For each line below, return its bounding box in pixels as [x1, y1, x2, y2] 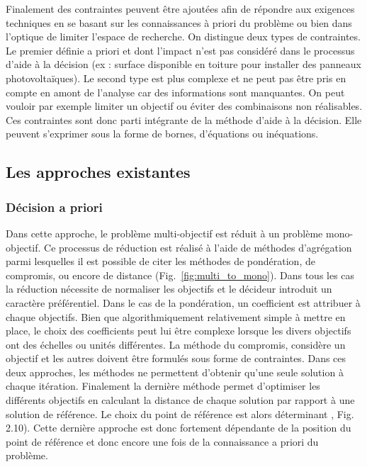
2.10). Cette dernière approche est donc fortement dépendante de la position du [6, 420, 351, 435]
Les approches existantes [6, 161, 191, 183]
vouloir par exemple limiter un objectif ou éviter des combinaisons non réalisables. [6, 99, 363, 113]
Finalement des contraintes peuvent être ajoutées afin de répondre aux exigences [6, 1, 355, 16]
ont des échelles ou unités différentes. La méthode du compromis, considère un [6, 337, 346, 351]
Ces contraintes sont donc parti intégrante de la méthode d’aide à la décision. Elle [6, 112, 362, 127]
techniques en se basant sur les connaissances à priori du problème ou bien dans [6, 15, 352, 30]
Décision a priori [6, 198, 103, 215]
